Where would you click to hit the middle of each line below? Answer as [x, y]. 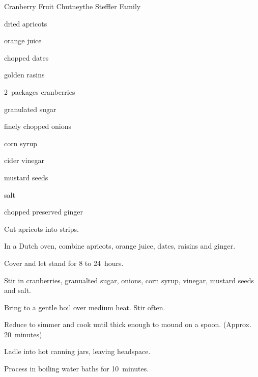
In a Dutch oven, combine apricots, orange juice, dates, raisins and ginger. [120, 246]
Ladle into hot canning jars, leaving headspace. [77, 351]
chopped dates [26, 57]
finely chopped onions [38, 126]
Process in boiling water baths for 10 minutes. [77, 369]
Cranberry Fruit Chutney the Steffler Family [73, 6]
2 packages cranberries [40, 91]
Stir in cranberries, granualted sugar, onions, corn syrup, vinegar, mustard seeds [129, 280]
